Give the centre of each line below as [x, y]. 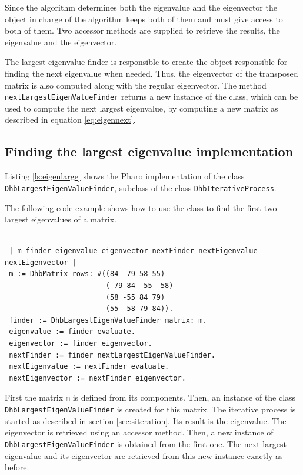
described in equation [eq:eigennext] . [70, 119]
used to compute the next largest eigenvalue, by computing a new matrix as [141, 108]
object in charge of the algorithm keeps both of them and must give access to [144, 19]
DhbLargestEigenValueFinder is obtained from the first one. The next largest [146, 443]
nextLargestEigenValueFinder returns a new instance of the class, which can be [151, 96]
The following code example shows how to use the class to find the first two [141, 207]
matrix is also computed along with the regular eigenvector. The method [136, 85]
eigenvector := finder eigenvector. [81, 344]
